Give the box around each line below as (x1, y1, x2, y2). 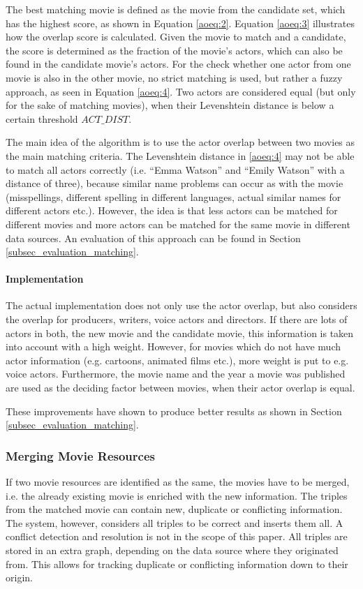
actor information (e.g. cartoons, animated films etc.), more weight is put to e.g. (6, 352, 349, 367)
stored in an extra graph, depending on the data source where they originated (6, 543, 339, 558)
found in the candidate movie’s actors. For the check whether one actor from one (6, 57, 351, 71)
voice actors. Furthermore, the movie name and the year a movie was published (6, 366, 346, 381)
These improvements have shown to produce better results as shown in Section (6, 403, 342, 418)
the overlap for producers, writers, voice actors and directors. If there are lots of (6, 312, 348, 327)
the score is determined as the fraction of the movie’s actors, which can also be (6, 43, 343, 57)
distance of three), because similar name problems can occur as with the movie (6, 176, 343, 191)
